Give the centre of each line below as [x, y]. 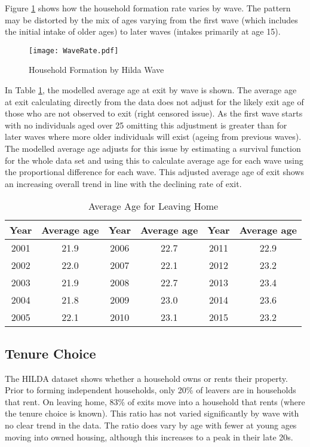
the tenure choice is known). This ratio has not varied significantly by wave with [152, 413]
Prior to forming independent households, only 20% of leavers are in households [151, 390]
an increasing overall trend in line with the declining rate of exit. [123, 183]
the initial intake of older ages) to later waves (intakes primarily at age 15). [143, 31]
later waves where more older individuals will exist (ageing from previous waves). [153, 137]
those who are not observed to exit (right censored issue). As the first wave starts [154, 113]
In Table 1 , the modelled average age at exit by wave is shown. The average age [151, 90]
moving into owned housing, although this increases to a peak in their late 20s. [149, 437]
